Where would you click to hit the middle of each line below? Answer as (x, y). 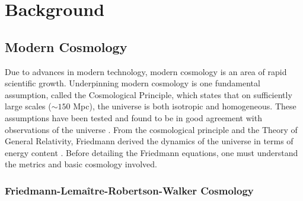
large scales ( (28, 106)
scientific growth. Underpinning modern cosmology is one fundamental (133, 83)
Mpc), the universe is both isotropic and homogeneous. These (185, 106)
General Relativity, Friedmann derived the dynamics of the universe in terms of (149, 141)
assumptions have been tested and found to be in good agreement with (133, 117)
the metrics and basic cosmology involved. (81, 164)
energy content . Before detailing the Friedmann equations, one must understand (151, 152)
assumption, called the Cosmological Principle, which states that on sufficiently (149, 94)
